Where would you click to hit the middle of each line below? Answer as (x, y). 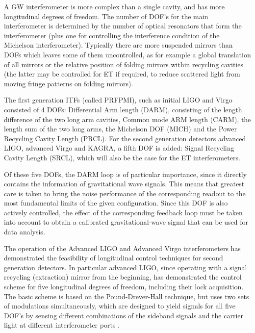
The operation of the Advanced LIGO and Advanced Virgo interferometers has (122, 248)
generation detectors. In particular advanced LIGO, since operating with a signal (126, 267)
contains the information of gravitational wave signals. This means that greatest (124, 184)
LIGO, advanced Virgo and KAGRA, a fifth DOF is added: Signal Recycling (119, 148)
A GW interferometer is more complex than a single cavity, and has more (115, 6)
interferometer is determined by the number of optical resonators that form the (123, 26)
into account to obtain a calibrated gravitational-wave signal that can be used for (126, 222)
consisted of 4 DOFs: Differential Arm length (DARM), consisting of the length (123, 109)
